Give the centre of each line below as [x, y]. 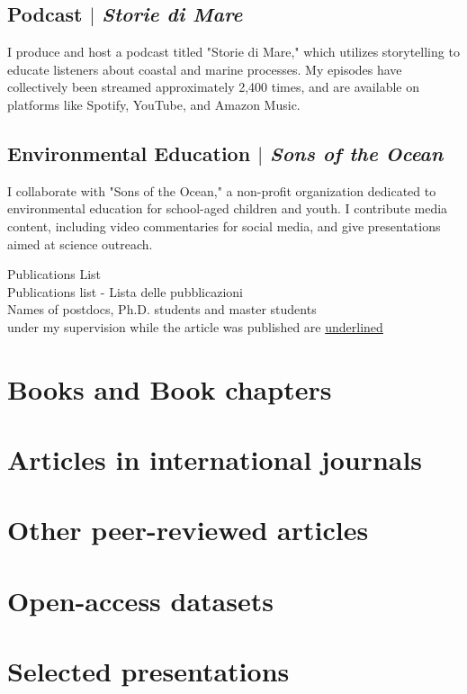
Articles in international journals [215, 460]
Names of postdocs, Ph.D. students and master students [162, 309]
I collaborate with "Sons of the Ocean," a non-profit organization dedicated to [222, 190]
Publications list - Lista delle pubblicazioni [125, 291]
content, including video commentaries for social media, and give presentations [224, 225]
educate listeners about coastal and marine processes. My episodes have [205, 69]
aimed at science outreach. [80, 243]
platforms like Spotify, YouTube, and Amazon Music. [154, 104]
